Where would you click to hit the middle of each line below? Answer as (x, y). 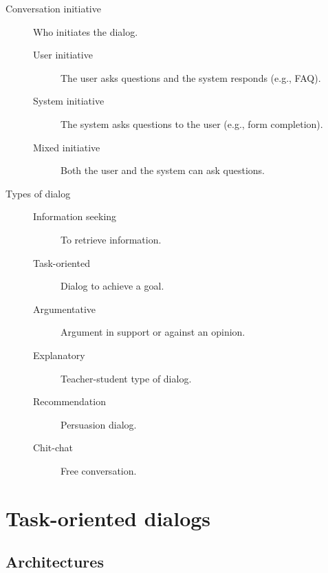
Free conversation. (99, 470)
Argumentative (65, 309)
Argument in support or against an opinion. (153, 332)
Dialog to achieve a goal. (112, 286)
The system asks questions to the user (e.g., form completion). (192, 123)
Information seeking (75, 216)
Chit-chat (53, 447)
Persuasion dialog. (99, 424)
